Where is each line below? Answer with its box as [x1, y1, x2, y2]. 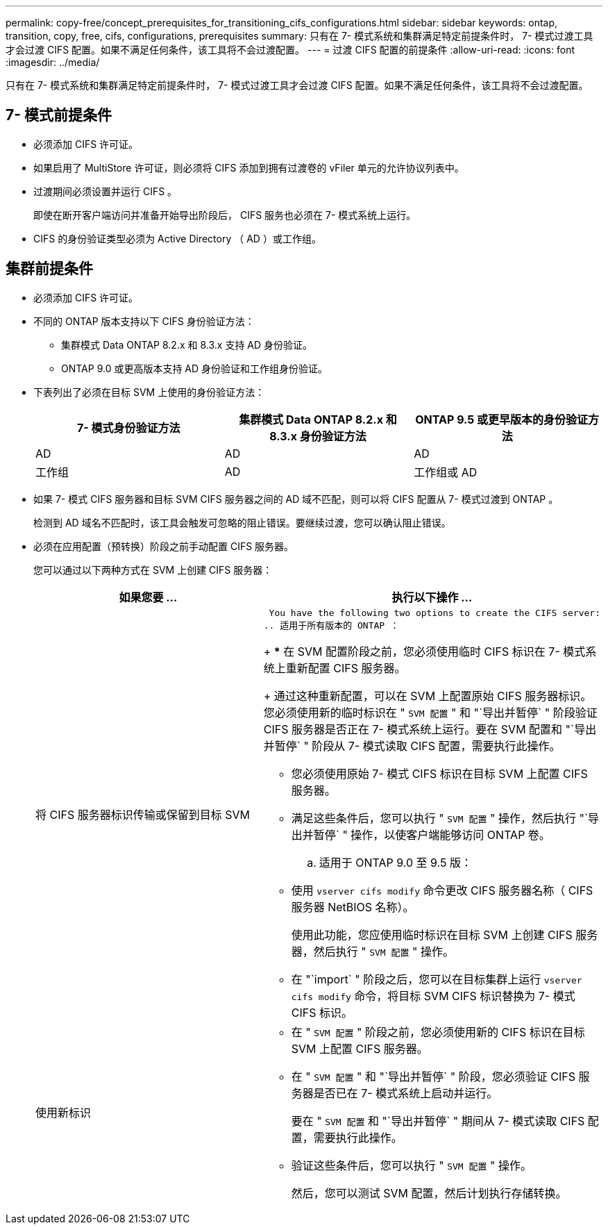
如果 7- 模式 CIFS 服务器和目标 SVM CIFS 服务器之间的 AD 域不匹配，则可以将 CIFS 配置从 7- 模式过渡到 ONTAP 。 [33, 492, 559, 505]
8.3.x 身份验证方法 [269, 429, 366, 443]
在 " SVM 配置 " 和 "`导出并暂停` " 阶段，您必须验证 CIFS [291, 1069, 575, 1083]
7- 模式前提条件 [6, 106, 112, 124]
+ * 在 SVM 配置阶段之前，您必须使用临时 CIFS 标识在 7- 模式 [263, 644, 586, 658]
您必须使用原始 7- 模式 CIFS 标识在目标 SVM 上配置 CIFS [291, 766, 588, 781]
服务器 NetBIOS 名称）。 [291, 899, 414, 914]
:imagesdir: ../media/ [6, 56, 100, 68]
